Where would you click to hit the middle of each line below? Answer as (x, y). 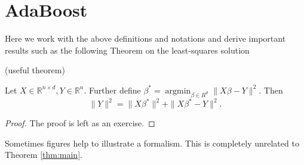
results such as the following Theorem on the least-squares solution (127, 50)
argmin (178, 91)
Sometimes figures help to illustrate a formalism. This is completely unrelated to (152, 143)
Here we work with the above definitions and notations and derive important (145, 38)
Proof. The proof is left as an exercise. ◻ (80, 123)
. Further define (112, 90)
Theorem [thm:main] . (44, 155)
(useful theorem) (35, 70)
